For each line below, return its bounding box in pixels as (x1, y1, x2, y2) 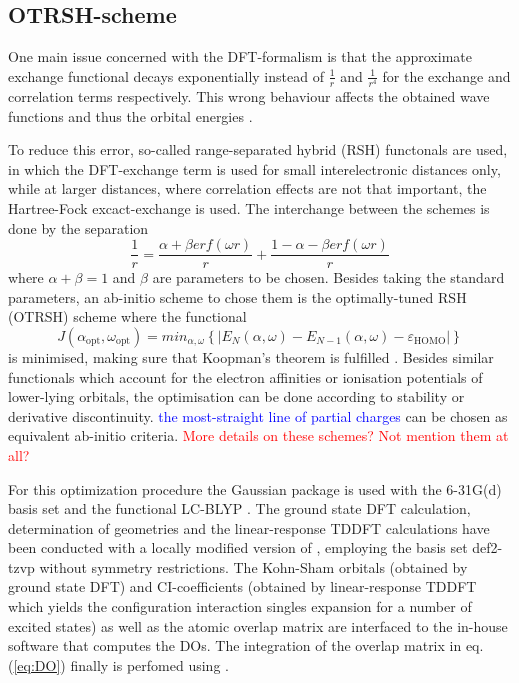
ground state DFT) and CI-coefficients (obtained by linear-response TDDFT (8, 576, 477, 597)
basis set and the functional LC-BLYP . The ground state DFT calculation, (8, 498, 471, 519)
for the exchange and (382, 65, 511, 86)
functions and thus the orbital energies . (8, 105, 253, 126)
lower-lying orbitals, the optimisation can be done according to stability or (8, 386, 465, 407)
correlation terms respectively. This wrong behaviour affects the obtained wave (8, 85, 490, 106)
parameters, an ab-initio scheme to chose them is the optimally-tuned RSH (8, 286, 467, 307)
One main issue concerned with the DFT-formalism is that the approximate (8, 46, 472, 67)
